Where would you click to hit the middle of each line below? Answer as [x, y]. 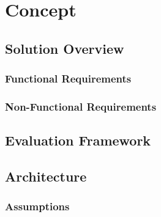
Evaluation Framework [78, 140]
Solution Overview [65, 48]
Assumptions [37, 206]
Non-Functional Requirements [81, 106]
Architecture [46, 176]
